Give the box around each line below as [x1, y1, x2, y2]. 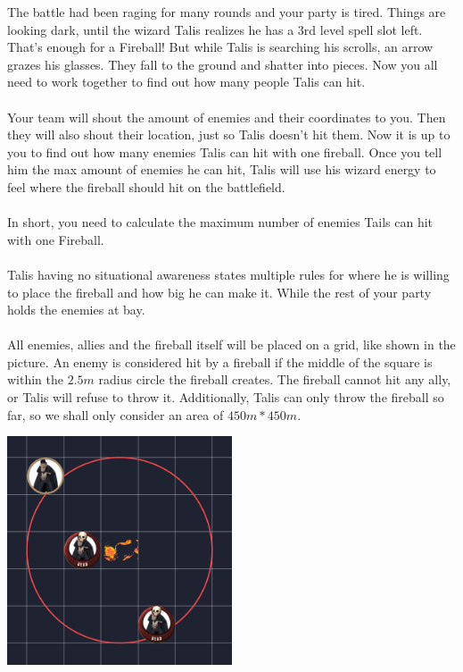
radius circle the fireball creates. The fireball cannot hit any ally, [98, 370, 451, 389]
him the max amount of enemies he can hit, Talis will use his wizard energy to [7, 160, 436, 179]
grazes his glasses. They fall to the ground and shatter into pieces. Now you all [7, 55, 438, 73]
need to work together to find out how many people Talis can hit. [7, 72, 366, 91]
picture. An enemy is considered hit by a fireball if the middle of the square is [7, 352, 433, 371]
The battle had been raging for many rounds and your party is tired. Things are [7, 3, 446, 21]
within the [7, 370, 64, 389]
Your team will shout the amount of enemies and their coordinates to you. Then [7, 107, 446, 126]
